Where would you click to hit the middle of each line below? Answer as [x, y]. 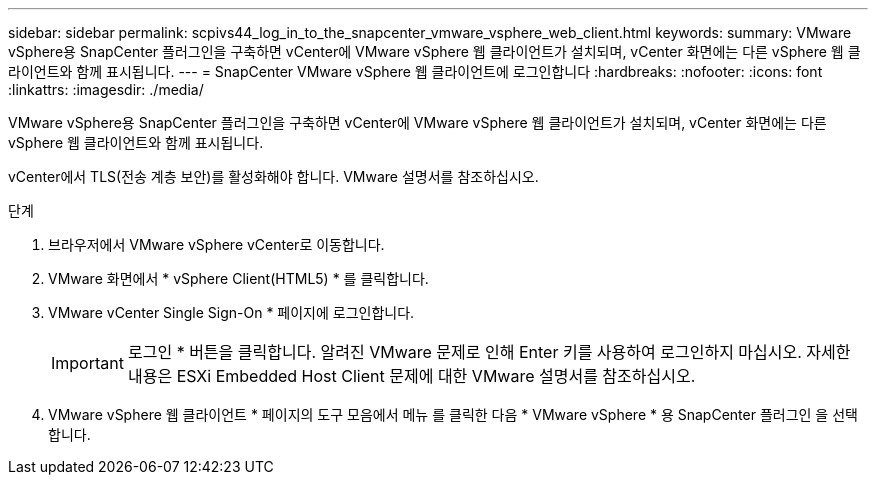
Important [87, 363]
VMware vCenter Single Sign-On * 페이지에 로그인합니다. [231, 312]
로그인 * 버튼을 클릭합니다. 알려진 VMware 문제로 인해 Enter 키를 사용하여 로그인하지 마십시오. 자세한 [489, 352]
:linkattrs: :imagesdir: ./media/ [106, 89]
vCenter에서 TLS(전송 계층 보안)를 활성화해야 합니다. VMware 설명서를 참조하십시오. [273, 176]
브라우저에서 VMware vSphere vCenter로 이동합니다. [216, 244]
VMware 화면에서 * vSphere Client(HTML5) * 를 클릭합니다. [238, 278]
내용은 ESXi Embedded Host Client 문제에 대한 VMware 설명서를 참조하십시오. [411, 376]
